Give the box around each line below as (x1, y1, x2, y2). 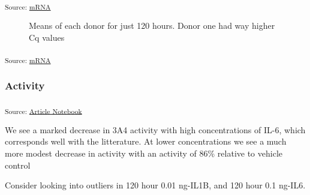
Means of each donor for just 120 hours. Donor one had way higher (29, 19, 275, 32)
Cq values (29, 31, 65, 43)
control (5, 158, 31, 171)
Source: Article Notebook (5, 106, 82, 116)
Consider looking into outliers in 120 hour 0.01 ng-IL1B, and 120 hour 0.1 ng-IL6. (5, 179, 306, 191)
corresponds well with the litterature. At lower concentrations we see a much (5, 135, 287, 148)
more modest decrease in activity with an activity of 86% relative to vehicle (5, 146, 282, 159)
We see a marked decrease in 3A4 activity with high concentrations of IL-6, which (5, 123, 306, 136)
